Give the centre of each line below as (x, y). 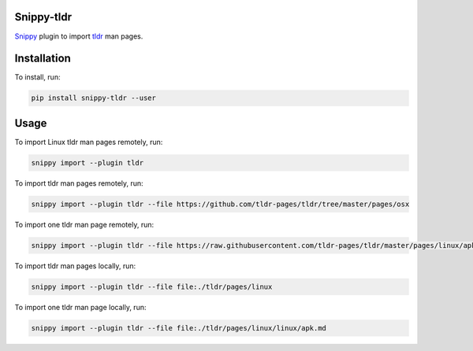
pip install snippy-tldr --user (94, 98)
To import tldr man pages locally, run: (75, 266)
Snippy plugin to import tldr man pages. (79, 36)
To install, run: (37, 77)
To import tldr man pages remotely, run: (79, 183)
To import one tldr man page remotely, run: (84, 224)
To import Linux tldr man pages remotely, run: (89, 142)
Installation (43, 59)
